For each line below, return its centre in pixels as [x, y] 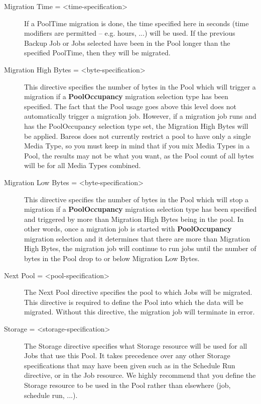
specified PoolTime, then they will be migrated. [97, 53]
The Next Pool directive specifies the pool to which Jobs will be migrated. [138, 292]
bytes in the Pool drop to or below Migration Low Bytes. [112, 258]
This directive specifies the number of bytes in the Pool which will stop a [137, 199]
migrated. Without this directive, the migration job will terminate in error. [140, 312]
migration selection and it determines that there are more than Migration [137, 238]
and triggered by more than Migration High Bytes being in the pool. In [134, 219]
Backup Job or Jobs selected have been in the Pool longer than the [127, 43]
